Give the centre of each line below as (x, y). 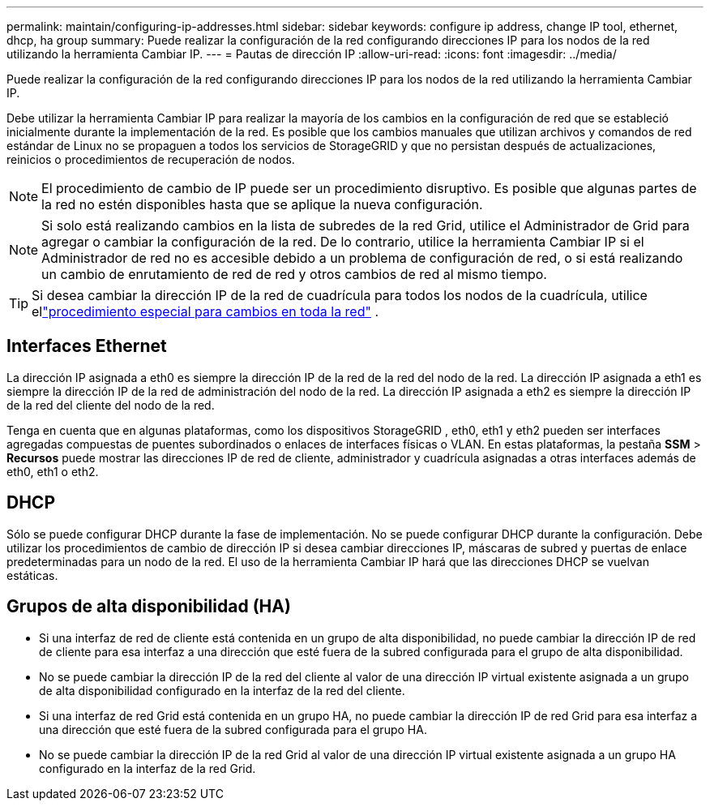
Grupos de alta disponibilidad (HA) (149, 607)
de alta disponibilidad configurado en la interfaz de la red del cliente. (222, 690)
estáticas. (32, 575)
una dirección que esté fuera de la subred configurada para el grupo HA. (233, 729)
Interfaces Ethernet (87, 346)
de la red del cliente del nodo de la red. (111, 405)
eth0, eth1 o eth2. (53, 471)
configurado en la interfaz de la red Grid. (148, 768)
